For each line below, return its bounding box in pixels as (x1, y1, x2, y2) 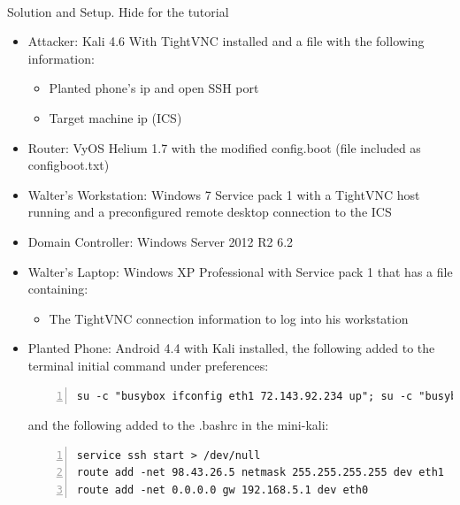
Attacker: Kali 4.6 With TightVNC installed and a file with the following (27, 32, 425, 50)
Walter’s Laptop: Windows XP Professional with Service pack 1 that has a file (27, 262, 453, 280)
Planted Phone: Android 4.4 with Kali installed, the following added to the (27, 339, 435, 357)
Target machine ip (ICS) (49, 108, 182, 126)
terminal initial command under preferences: (27, 356, 269, 374)
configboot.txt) (27, 156, 110, 174)
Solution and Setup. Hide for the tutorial (7, 2, 229, 20)
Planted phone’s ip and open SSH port (49, 79, 259, 97)
